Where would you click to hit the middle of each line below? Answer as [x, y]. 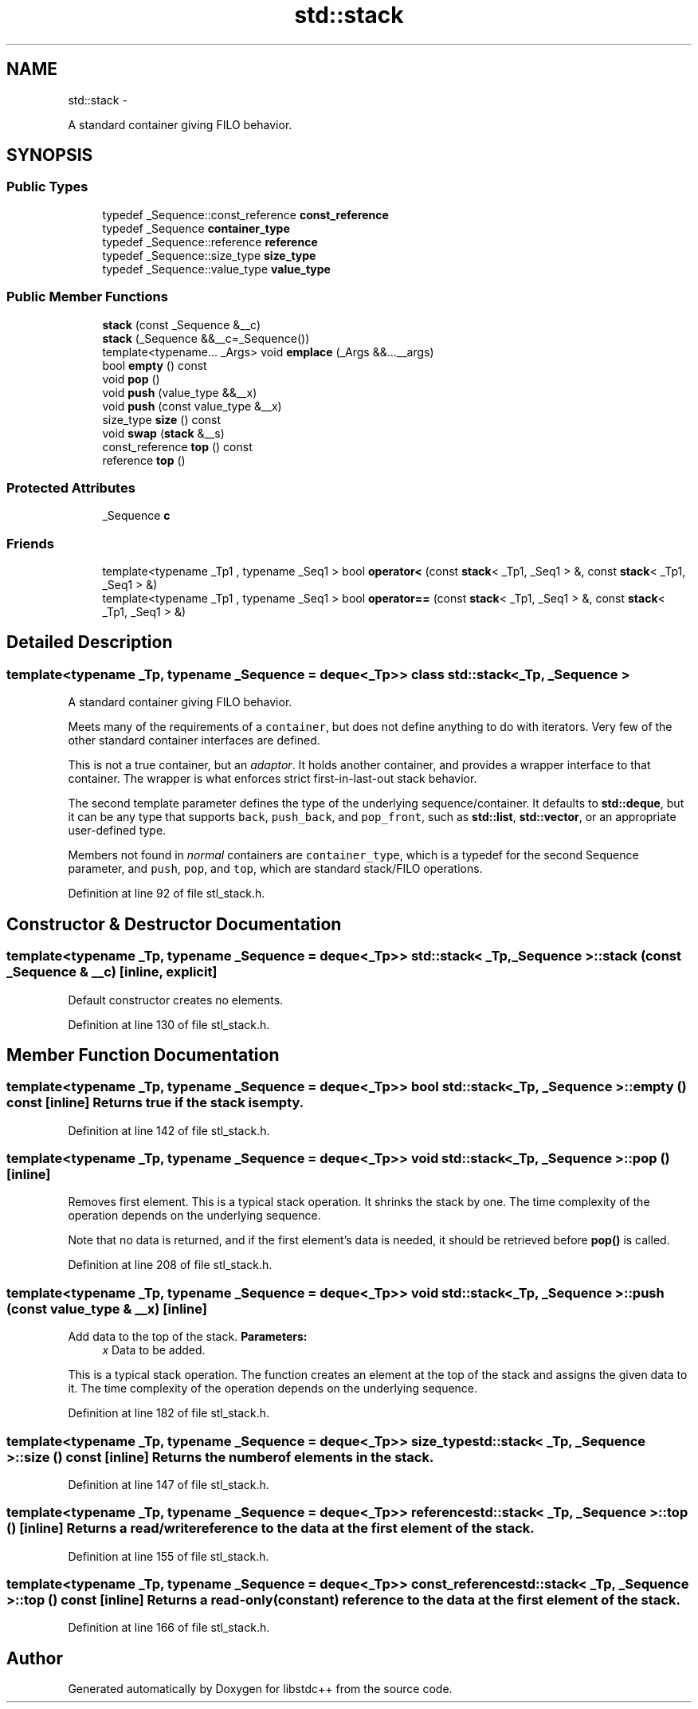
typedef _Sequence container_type [196, 228]
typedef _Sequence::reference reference [210, 242]
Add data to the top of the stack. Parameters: [188, 1337]
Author [35, 1658]
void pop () [131, 379]
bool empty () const [155, 365]
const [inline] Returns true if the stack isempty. [155, 1103]
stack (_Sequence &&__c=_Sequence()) [206, 338]
